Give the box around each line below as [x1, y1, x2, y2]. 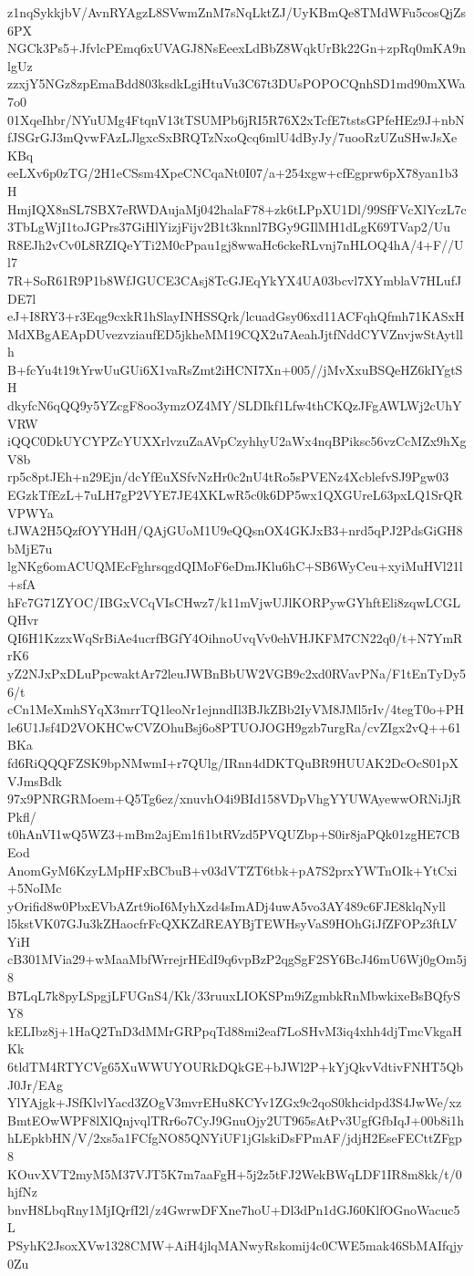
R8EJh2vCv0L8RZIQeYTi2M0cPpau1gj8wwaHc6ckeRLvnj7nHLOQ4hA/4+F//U [7, 234, 464, 254]
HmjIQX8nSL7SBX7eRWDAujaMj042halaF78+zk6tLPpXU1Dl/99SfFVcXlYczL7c [7, 199, 467, 218]
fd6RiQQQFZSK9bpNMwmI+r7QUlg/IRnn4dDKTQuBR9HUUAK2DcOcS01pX [7, 752, 459, 772]
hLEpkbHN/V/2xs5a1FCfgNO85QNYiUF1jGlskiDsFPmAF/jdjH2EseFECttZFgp [7, 1128, 462, 1147]
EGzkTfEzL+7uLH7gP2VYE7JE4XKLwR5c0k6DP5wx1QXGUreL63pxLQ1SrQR [7, 485, 463, 504]
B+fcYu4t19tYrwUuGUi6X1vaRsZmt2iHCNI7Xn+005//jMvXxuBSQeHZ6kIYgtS [7, 359, 463, 379]
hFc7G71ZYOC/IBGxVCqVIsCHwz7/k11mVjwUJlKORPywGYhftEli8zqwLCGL [7, 592, 461, 611]
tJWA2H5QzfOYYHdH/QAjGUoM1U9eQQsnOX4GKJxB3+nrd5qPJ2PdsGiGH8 [7, 521, 463, 540]
